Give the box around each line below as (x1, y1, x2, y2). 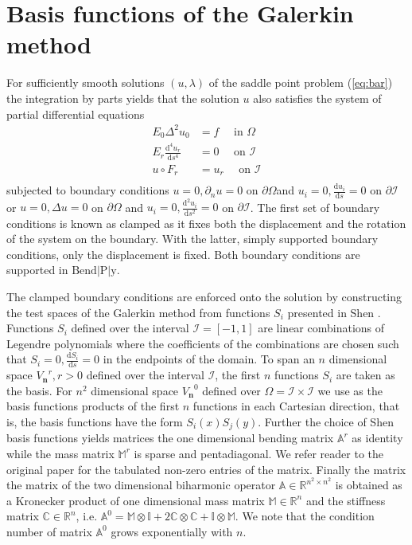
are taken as (336, 367, 395, 383)
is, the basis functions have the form (6, 413, 183, 429)
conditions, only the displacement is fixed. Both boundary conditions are (6, 245, 360, 262)
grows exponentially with (111, 523, 233, 539)
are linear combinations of (258, 320, 385, 336)
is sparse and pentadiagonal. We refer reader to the (134, 445, 384, 461)
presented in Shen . (287, 304, 381, 320)
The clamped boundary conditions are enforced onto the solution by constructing (6, 288, 402, 304)
